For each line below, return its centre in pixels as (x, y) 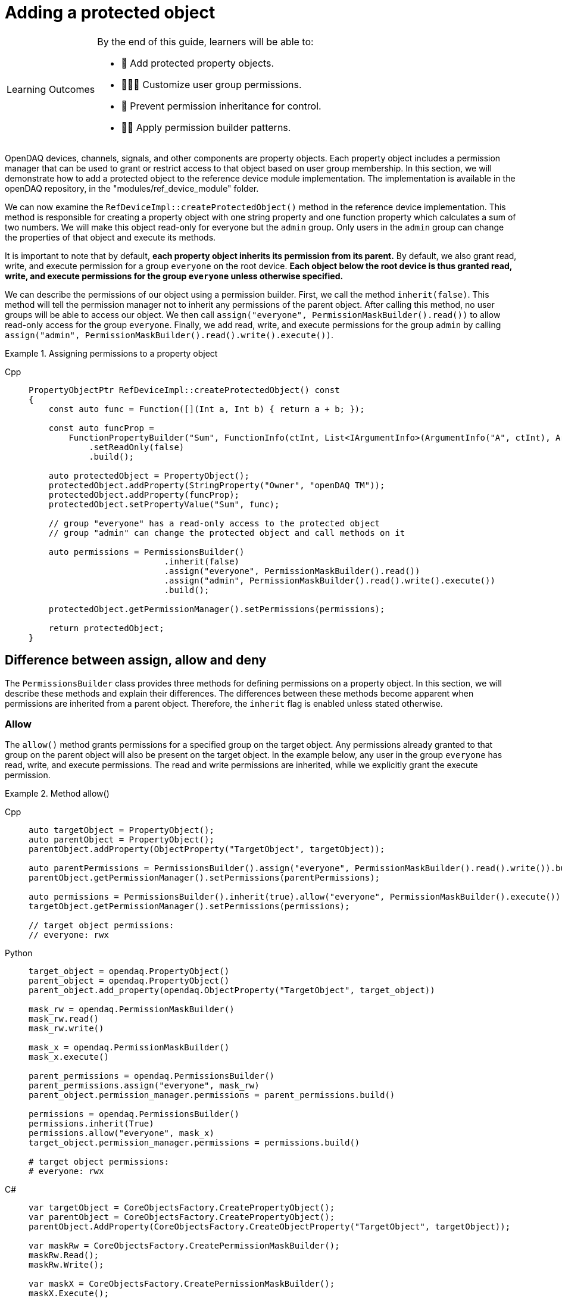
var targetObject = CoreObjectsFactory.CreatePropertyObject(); (182, 1208)
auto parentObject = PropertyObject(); (121, 840)
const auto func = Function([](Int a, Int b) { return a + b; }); (207, 409)
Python (19, 953)
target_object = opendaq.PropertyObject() (129, 971)
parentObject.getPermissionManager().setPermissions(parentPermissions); (204, 878)
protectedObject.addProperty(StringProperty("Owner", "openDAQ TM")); (217, 485)
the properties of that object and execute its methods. (110, 237)
